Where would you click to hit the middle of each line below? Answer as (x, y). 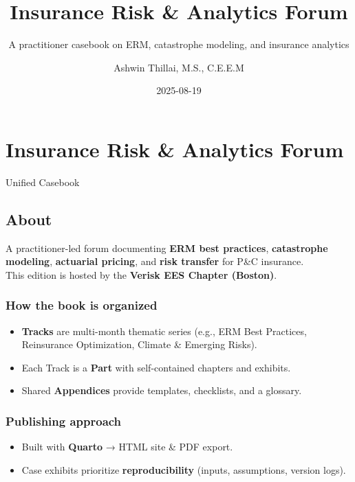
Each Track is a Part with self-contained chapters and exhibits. (156, 367)
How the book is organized (82, 305)
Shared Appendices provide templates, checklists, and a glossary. (162, 390)
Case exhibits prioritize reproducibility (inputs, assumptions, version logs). (184, 469)
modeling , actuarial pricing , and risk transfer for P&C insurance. (155, 261)
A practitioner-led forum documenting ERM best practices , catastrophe (167, 248)
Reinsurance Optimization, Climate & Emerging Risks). (139, 344)
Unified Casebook (43, 182)
